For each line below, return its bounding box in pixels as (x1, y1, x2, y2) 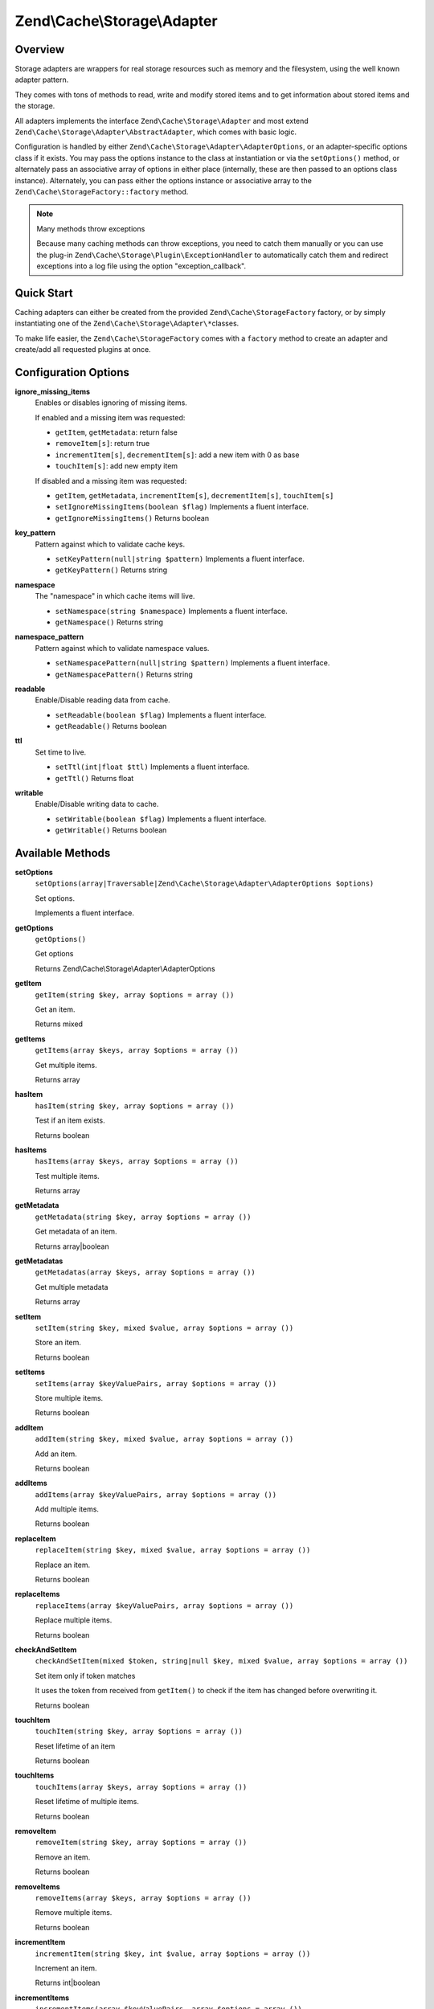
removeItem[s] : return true (55, 439, 150, 448)
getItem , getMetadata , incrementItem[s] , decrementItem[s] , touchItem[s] (55, 491, 334, 501)
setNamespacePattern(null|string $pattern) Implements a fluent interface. (55, 658, 330, 668)
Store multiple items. (35, 1393, 104, 1402)
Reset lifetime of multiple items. (35, 1797, 140, 1806)
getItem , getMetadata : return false (55, 428, 178, 437)
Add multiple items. (35, 1504, 100, 1514)
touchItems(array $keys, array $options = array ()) (35, 1782, 248, 1791)
